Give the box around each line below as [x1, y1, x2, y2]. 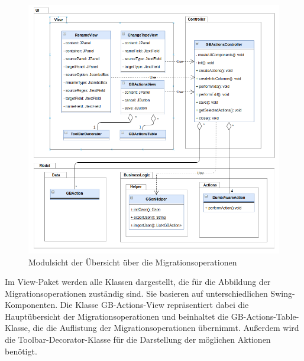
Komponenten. [5, 298, 58, 311]
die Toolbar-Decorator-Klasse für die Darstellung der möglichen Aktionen [5, 333, 271, 346]
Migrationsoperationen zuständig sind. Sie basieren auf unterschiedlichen [5, 287, 268, 299]
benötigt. [5, 344, 37, 357]
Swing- [270, 287, 295, 299]
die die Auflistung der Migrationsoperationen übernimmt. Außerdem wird [33, 321, 299, 334]
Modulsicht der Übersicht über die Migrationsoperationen [28, 255, 237, 268]
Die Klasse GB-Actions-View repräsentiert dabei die [60, 298, 249, 311]
